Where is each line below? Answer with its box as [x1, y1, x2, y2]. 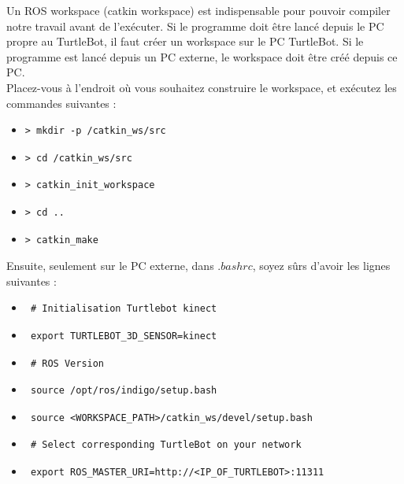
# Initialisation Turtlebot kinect [30, 303, 217, 315]
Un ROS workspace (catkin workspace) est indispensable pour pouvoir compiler [6, 2, 391, 18]
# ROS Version [30, 357, 105, 369]
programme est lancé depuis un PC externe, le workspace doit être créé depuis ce [6, 48, 398, 65]
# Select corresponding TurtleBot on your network [30, 439, 302, 451]
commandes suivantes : [6, 94, 117, 111]
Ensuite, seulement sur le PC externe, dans [6, 257, 214, 274]
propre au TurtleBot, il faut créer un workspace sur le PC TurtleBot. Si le [6, 33, 364, 50]
